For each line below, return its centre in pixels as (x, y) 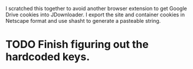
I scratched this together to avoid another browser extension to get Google (96, 8)
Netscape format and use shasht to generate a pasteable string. (83, 21)
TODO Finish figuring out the (77, 45)
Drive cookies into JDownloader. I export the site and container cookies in (95, 15)
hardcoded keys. (48, 57)
